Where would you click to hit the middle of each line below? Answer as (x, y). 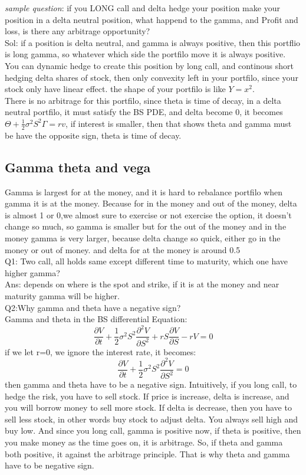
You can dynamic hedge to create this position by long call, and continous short (149, 65)
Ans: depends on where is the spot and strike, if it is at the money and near (142, 284)
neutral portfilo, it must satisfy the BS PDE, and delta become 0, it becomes (144, 112)
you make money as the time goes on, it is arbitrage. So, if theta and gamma (144, 442)
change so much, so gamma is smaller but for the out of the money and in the (146, 226)
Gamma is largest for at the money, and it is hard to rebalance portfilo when (144, 191)
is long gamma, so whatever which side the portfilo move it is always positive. (145, 54)
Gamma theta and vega (78, 167)
